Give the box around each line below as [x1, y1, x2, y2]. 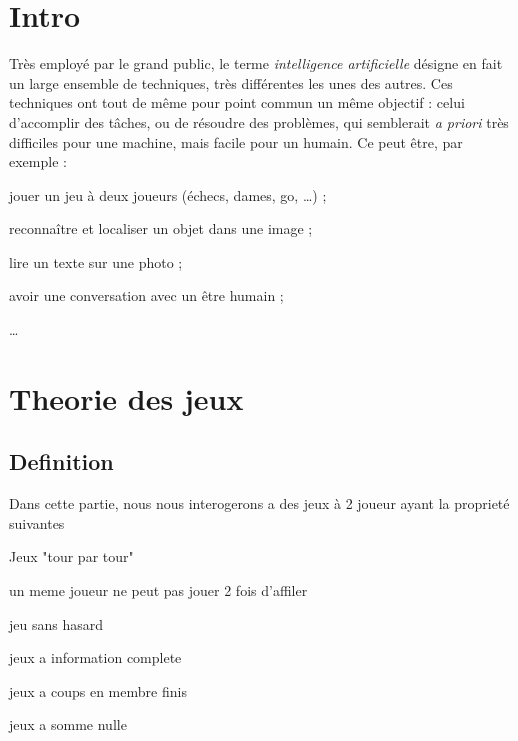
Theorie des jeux [9, 377, 244, 418]
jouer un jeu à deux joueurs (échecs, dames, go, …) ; [9, 184, 327, 205]
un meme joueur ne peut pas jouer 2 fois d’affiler [9, 580, 308, 601]
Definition [9, 446, 114, 477]
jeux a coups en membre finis [9, 680, 187, 701]
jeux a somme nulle [9, 714, 127, 735]
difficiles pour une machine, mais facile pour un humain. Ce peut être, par [9, 131, 463, 152]
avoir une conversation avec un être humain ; [9, 285, 284, 306]
